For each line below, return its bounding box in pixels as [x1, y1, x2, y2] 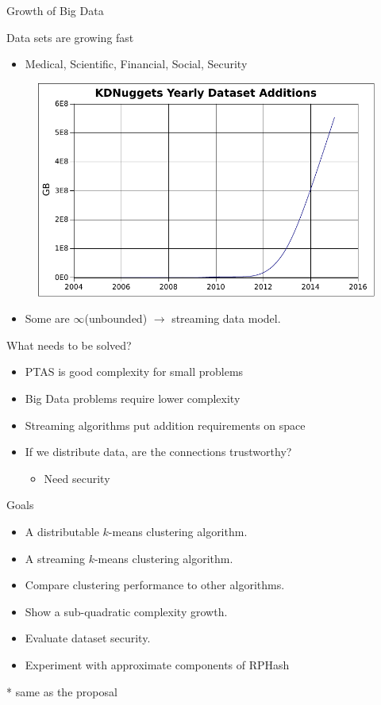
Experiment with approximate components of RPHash [25, 657, 290, 673]
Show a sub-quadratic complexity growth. [25, 603, 228, 619]
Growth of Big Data [6, 2, 104, 18]
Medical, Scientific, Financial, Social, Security [25, 56, 248, 72]
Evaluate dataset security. [25, 630, 151, 646]
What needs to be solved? [6, 336, 132, 353]
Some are [25, 310, 70, 327]
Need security [44, 469, 110, 486]
